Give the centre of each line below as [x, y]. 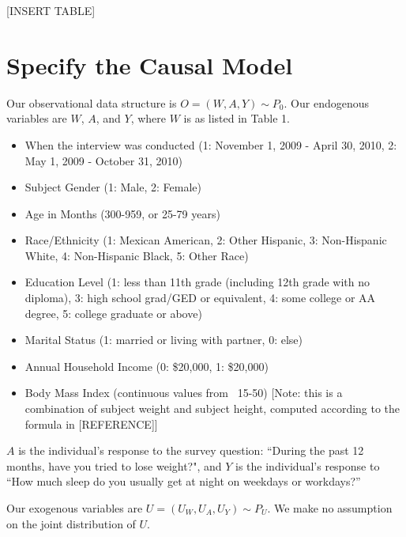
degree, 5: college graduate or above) [113, 313]
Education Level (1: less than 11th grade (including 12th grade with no [197, 282]
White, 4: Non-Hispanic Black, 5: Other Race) [137, 255]
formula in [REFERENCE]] [91, 424]
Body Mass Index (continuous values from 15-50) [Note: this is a [184, 393]
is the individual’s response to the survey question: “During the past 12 [191, 450]
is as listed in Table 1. [237, 118]
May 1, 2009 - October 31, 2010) [103, 160]
